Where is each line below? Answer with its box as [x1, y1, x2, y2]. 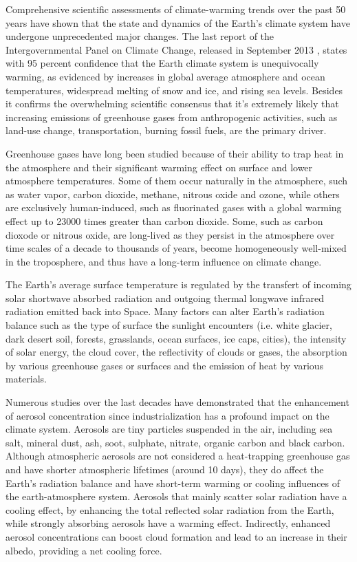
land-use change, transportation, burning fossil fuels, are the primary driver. [6, 123, 327, 138]
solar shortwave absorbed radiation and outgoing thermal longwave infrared [6, 290, 324, 305]
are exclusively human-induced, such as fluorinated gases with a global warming [6, 200, 342, 215]
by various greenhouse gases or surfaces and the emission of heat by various [6, 358, 324, 372]
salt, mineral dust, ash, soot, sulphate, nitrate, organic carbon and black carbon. [6, 435, 345, 449]
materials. [6, 371, 47, 386]
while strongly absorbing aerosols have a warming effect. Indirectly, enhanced [6, 516, 331, 530]
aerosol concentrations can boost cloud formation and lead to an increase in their [6, 529, 347, 543]
